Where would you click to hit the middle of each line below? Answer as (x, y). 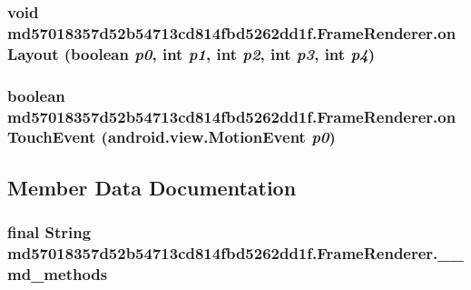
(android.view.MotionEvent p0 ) (218, 137)
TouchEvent (52, 137)
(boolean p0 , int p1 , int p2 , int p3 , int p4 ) (220, 53)
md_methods (58, 273)
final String (49, 232)
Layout (33, 53)
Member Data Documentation (152, 187)
